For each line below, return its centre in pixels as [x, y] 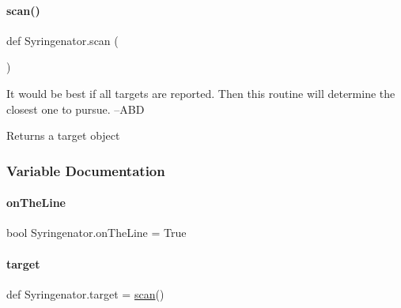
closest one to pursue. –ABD [76, 109]
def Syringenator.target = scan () [85, 293]
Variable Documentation [86, 170]
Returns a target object [63, 135]
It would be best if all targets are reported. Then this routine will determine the [201, 93]
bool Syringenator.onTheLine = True [96, 233]
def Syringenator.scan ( [62, 40]
